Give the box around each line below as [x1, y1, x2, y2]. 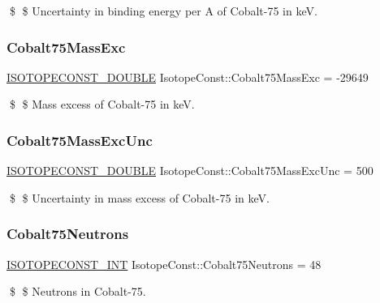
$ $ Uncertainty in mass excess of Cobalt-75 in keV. [9, 189, 270, 206]
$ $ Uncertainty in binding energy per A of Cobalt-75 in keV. [9, 2, 317, 19]
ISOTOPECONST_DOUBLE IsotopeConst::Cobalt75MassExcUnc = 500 [6, 162, 374, 179]
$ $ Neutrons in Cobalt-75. [9, 283, 146, 300]
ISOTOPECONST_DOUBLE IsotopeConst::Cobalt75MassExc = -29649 [6, 68, 369, 85]
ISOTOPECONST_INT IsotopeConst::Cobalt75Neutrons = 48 [6, 255, 322, 272]
